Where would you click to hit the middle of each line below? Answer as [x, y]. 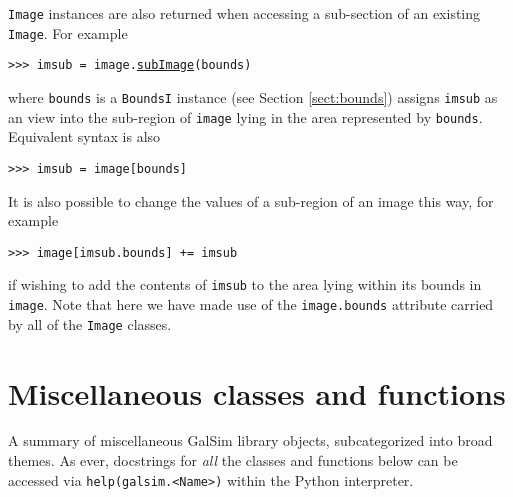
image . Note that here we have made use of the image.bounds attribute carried [251, 304]
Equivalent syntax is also [84, 136]
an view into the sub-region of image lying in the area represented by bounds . [245, 116]
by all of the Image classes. [90, 323]
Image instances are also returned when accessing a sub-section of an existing [244, 13]
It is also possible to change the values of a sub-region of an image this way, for [251, 200]
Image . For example [68, 32]
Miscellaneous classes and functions [257, 392]
